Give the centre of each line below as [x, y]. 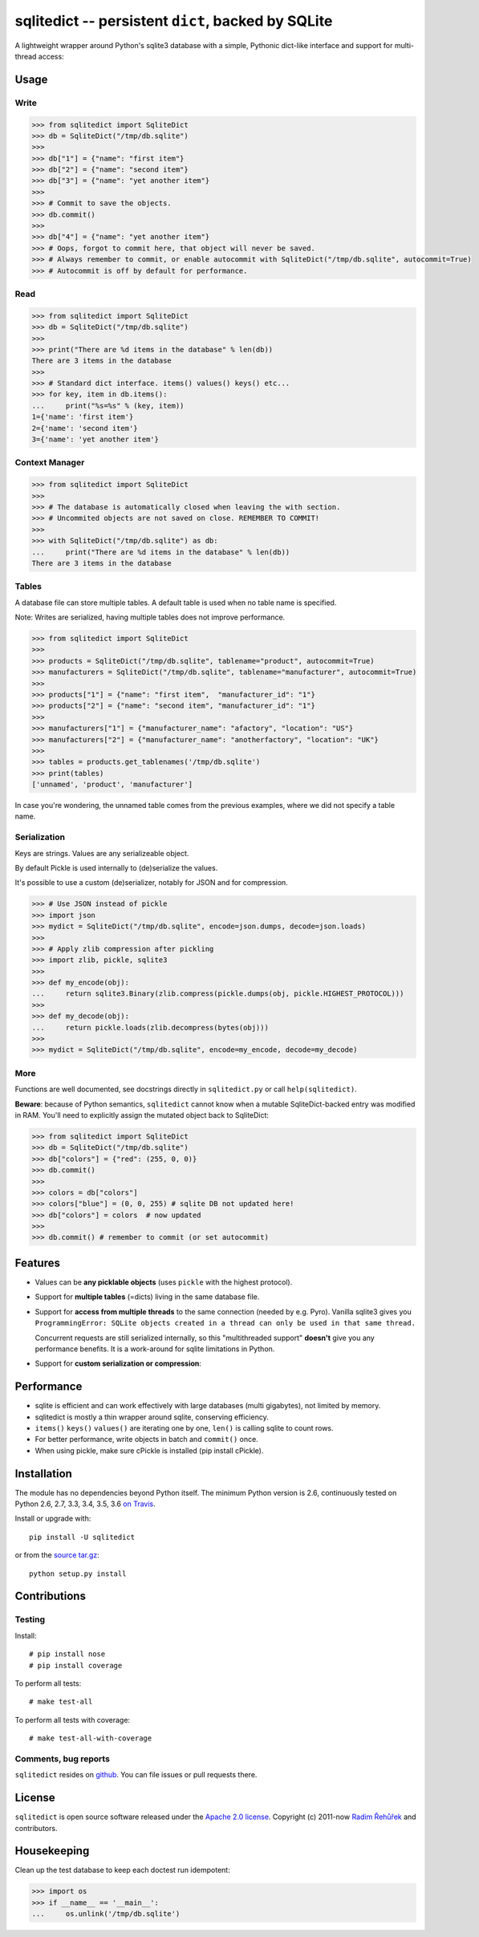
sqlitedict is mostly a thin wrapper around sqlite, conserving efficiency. [152, 1417]
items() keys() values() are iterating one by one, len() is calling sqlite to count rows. [184, 1427]
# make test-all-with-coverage [91, 1738]
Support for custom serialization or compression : [118, 1363]
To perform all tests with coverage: [73, 1720]
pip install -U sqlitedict [82, 1537]
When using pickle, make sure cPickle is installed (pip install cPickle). [149, 1450]
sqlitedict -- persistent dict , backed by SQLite [174, 21]
